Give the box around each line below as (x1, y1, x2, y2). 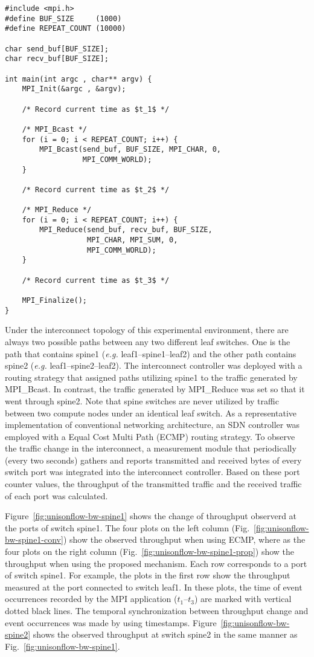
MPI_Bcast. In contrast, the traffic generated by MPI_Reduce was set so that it (5, 383, 305, 395)
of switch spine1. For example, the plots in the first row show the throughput (5, 569, 290, 581)
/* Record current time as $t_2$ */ (22, 185, 170, 194)
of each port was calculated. (5, 489, 108, 502)
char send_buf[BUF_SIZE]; (5, 44, 109, 53)
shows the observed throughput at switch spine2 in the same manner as (33, 628, 298, 641)
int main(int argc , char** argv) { (5, 74, 152, 83)
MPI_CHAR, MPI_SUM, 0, (87, 236, 178, 245)
